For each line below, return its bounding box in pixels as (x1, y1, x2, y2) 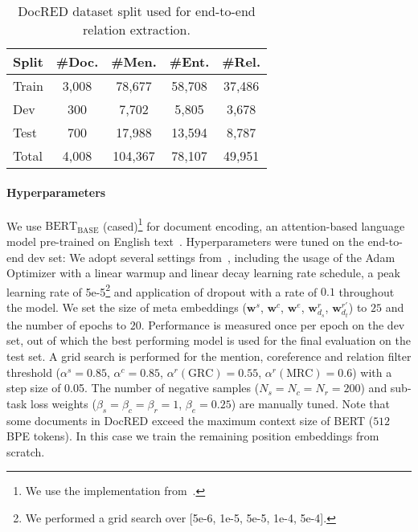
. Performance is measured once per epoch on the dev (141, 316, 405, 333)
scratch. (6, 443, 45, 460)
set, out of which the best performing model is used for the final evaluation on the (6, 332, 411, 349)
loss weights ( (31, 395, 96, 411)
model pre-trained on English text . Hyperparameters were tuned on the (6, 233, 364, 250)
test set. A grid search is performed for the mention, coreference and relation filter (6, 348, 412, 365)
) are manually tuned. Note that (231, 395, 390, 411)
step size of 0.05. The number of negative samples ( (6, 379, 260, 396)
